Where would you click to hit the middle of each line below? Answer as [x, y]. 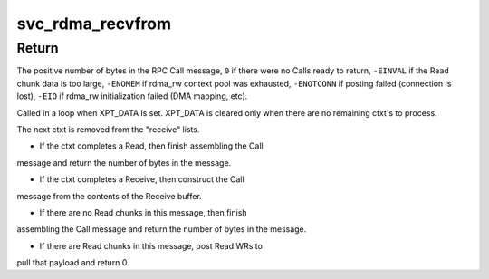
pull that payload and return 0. [73, 263]
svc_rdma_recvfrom [94, 24]
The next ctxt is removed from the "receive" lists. [108, 129]
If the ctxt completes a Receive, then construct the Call [142, 179]
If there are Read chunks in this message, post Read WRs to [151, 245]
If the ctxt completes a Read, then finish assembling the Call [151, 146]
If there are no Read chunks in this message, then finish [144, 212]
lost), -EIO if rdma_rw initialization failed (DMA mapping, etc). [132, 96]
